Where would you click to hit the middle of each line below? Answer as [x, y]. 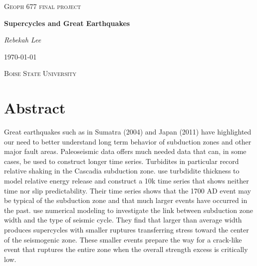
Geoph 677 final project [43, 6]
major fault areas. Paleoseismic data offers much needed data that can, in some [125, 151]
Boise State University [40, 73]
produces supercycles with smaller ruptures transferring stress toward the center [127, 230]
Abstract [35, 108]
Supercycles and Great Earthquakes [67, 23]
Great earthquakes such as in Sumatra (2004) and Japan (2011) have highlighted [128, 132]
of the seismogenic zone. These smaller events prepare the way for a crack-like [123, 239]
